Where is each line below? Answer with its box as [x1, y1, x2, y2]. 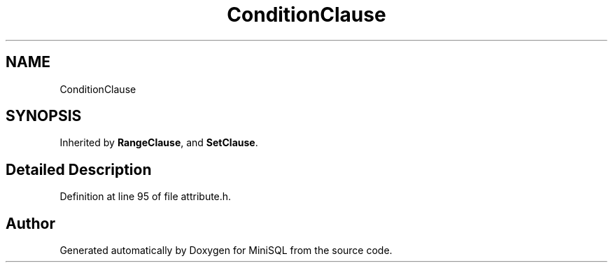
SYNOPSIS [6, 107, 82, 125]
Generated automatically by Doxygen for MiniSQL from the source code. [59, 244, 393, 257]
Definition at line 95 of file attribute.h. [59, 190, 232, 203]
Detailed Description [6, 160, 152, 178]
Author [6, 214, 55, 232]
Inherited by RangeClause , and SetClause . [59, 136, 258, 149]
